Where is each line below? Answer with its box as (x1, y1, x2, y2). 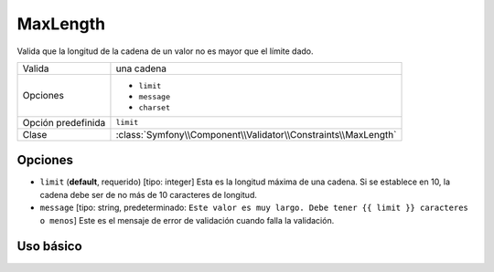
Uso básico (16, 238, 82, 255)
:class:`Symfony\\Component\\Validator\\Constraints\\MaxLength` (115, 128, 397, 141)
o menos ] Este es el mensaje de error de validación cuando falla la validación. (39, 214, 335, 225)
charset (138, 102, 171, 112)
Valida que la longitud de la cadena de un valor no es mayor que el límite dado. (16, 46, 315, 57)
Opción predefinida (22, 116, 106, 129)
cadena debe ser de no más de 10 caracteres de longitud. (39, 189, 258, 200)
